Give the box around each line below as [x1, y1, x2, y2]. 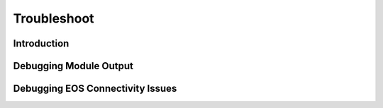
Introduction [13, 37, 70, 49]
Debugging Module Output [13, 60, 134, 72]
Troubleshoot [13, 11, 95, 26]
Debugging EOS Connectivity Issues [13, 83, 177, 95]
